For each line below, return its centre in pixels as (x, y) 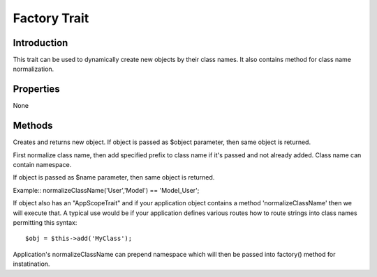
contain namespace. (42, 165)
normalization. (34, 69)
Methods (33, 126)
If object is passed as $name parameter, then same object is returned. (114, 177)
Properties (36, 89)
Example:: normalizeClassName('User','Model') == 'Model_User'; (106, 190)
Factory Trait (51, 18)
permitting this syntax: (45, 222)
